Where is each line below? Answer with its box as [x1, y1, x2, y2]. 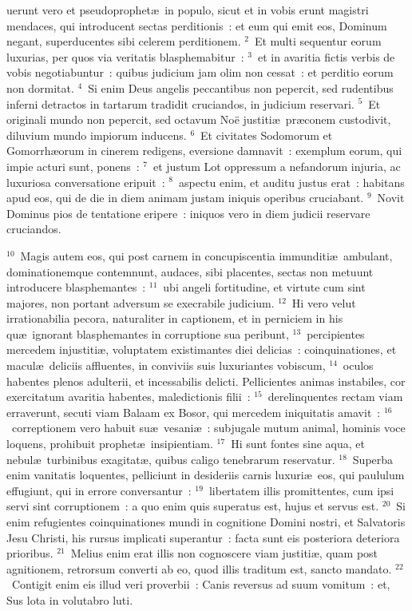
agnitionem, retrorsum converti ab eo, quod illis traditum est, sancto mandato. [6, 560, 392, 577]
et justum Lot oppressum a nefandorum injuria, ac [153, 157, 401, 174]
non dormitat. [6, 79, 74, 96]
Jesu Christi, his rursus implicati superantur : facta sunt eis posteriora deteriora [6, 529, 400, 546]
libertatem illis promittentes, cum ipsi [208, 482, 394, 498]
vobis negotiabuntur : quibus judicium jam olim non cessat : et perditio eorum [6, 64, 394, 81]
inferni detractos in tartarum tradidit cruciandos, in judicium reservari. [6, 95, 355, 112]
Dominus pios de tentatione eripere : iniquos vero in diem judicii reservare [6, 204, 370, 221]
